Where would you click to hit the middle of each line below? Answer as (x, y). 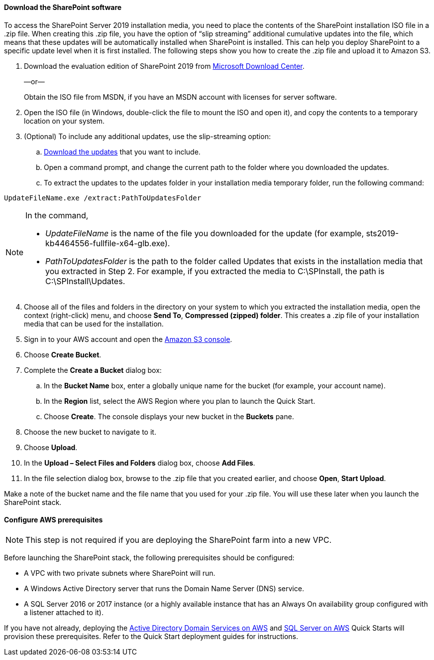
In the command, (57, 215)
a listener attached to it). (64, 612)
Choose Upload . (51, 447)
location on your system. (64, 121)
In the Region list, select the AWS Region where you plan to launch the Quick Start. (180, 401)
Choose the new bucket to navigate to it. (90, 432)
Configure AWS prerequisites (54, 520)
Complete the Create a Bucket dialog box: (93, 370)
